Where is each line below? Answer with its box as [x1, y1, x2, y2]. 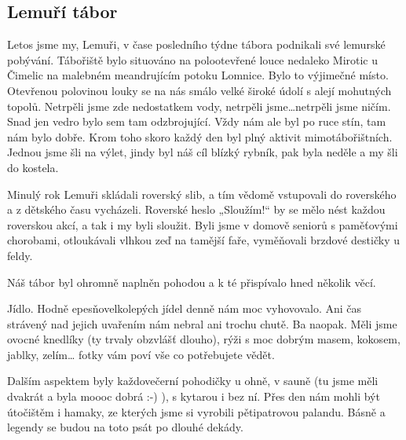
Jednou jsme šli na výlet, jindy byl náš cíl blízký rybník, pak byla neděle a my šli [7, 144, 398, 160]
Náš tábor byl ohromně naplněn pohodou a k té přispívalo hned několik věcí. [7, 273, 376, 290]
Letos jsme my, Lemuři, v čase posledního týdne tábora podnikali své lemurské [7, 36, 386, 53]
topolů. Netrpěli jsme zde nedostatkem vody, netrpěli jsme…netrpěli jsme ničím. [7, 97, 391, 114]
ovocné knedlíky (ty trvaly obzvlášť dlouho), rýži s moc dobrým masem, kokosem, [7, 331, 401, 347]
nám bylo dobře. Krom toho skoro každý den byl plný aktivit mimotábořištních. [7, 128, 393, 145]
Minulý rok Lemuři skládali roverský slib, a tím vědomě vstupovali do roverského [7, 185, 397, 202]
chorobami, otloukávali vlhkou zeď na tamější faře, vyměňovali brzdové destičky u [7, 232, 400, 248]
